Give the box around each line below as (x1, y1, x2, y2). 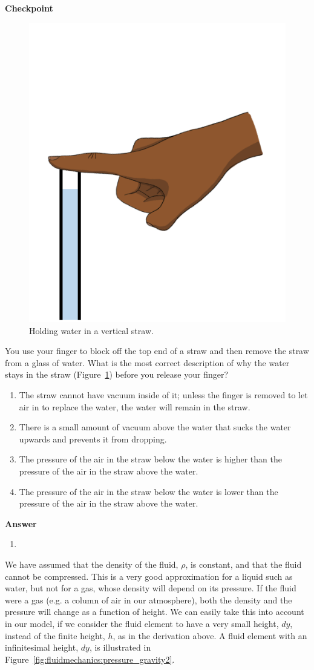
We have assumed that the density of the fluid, (5, 558, 178, 571)
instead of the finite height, (5, 629, 105, 642)
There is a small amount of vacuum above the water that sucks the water (19, 421, 291, 433)
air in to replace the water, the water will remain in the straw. (19, 400, 250, 413)
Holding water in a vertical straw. (29, 324, 154, 337)
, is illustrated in (89, 641, 151, 654)
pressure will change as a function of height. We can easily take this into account (5, 605, 304, 618)
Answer (5, 517, 37, 530)
